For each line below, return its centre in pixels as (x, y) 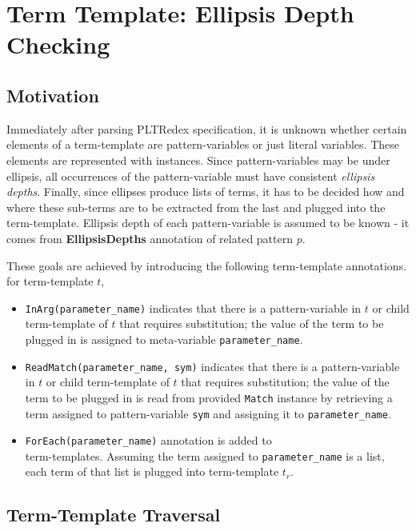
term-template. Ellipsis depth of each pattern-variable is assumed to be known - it (208, 223)
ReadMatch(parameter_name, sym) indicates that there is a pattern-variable (212, 366)
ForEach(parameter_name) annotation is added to (148, 440)
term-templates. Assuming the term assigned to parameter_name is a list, (205, 455)
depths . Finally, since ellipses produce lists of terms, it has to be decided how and (206, 192)
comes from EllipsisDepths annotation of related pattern (150, 238)
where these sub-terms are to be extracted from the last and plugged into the (196, 207)
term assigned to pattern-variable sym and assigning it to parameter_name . (208, 413)
